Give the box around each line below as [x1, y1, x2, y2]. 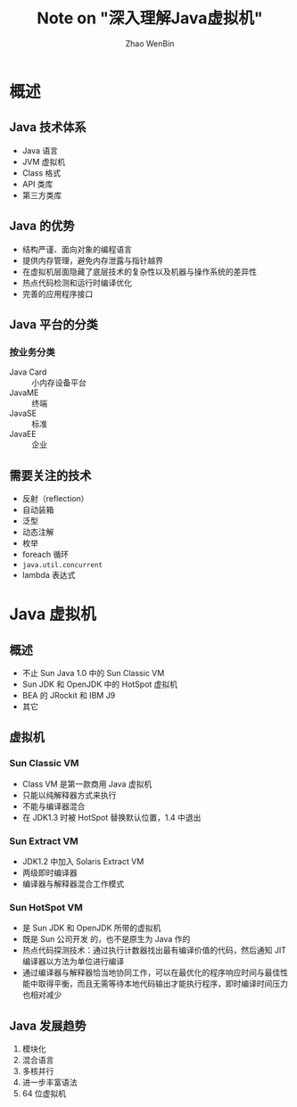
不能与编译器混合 [21, 800, 86, 812]
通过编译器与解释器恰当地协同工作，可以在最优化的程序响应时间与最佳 [21, 967, 281, 978]
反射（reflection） [21, 493, 89, 504]
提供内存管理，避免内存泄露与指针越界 [21, 255, 163, 266]
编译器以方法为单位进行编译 [21, 956, 125, 967]
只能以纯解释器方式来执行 [21, 789, 117, 800]
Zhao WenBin [125, 37, 175, 49]
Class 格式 [21, 167, 61, 178]
